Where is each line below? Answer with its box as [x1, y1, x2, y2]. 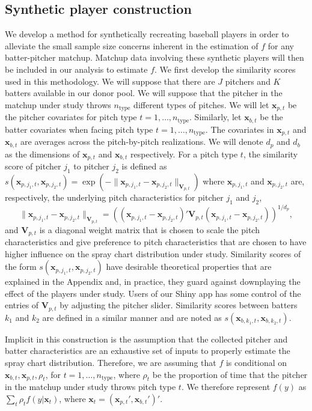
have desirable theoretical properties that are [106, 260, 272, 273]
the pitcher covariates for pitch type [5, 111, 137, 123]
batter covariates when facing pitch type [5, 123, 153, 135]
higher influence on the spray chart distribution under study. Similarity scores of [5, 247, 301, 260]
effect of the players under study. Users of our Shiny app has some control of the [5, 287, 301, 299]
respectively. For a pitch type [130, 147, 238, 160]
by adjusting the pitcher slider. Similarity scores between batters [60, 299, 298, 311]
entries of [5, 299, 39, 311]
